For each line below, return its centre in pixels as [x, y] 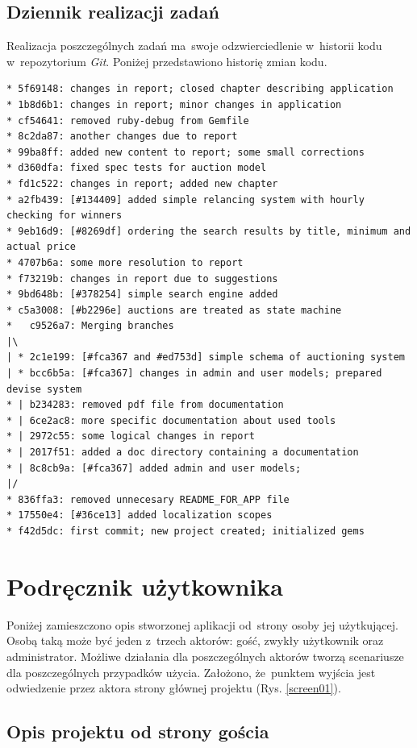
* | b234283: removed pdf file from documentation [145, 405]
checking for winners [65, 216]
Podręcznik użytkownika [145, 586]
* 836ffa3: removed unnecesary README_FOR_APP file [148, 499]
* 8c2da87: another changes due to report [122, 137]
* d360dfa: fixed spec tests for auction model [137, 168]
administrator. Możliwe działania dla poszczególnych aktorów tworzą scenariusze [205, 656]
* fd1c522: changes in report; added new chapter [142, 183]
